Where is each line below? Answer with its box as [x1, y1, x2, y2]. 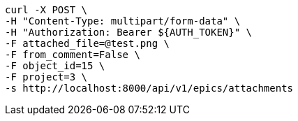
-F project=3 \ [5, 71, 88, 83]
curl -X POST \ [5, 4, 88, 15]
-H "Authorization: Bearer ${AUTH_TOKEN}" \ [5, 27, 253, 38]
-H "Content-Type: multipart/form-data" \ [5, 15, 241, 27]
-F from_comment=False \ [5, 49, 140, 60]
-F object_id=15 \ [5, 60, 105, 71]
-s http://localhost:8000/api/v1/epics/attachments [5, 83, 294, 94]
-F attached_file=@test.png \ [5, 38, 170, 49]
